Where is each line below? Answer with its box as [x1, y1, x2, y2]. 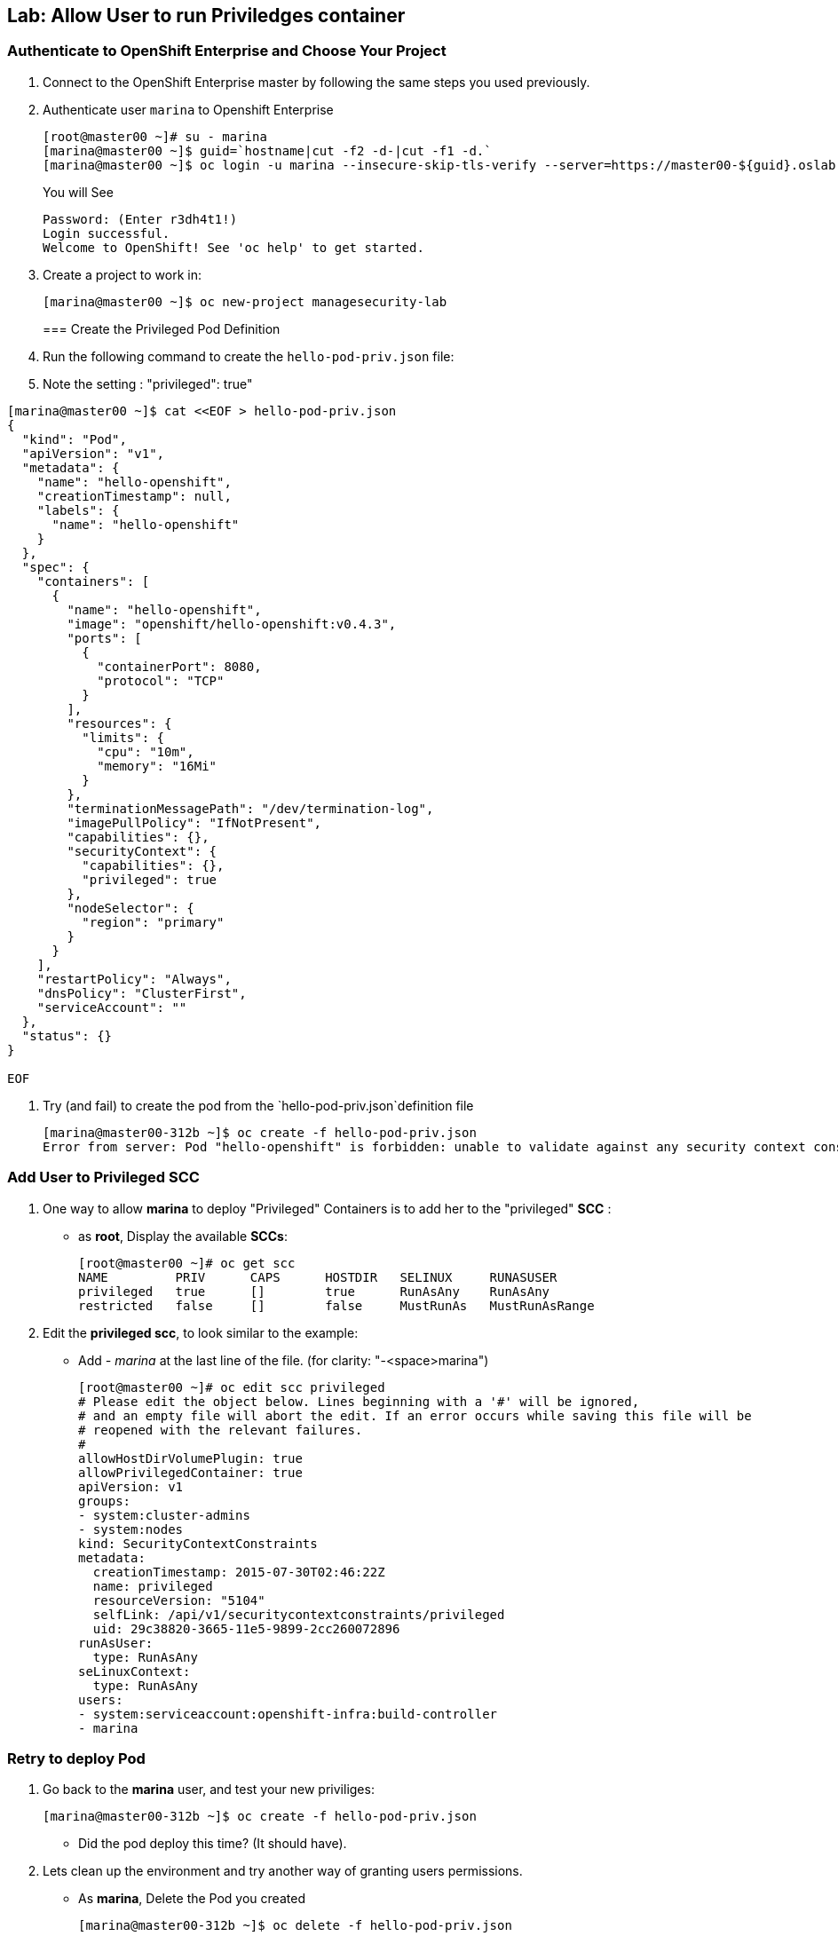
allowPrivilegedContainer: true [78, 1465, 303, 1480]
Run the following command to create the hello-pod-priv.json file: [43, 348, 455, 364]
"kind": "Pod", [21, 431, 127, 446]
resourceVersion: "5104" [92, 1592, 265, 1608]
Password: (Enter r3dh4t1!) [43, 211, 238, 226]
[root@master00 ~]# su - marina [43, 129, 267, 144]
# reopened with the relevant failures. [78, 1422, 363, 1437]
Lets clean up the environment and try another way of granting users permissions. [43, 1863, 523, 1879]
